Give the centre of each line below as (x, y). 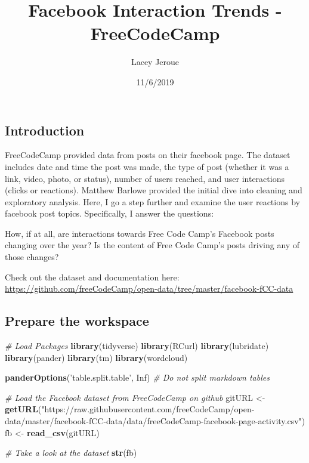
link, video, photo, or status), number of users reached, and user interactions (145, 178)
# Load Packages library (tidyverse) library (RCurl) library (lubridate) (137, 346)
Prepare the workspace (77, 321)
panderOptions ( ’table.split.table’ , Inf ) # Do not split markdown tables (137, 377)
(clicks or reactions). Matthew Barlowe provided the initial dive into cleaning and (154, 190)
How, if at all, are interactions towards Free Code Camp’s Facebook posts (140, 233)
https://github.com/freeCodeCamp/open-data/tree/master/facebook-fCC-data (149, 288)
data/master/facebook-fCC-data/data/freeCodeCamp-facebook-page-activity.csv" (153, 421)
